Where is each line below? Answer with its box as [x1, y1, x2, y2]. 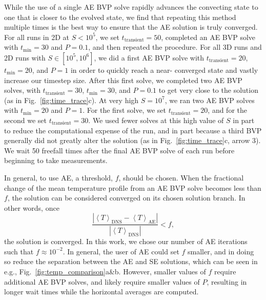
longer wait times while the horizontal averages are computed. [4, 286, 199, 297]
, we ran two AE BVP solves [165, 94, 255, 105]
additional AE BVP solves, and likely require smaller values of [4, 276, 200, 287]
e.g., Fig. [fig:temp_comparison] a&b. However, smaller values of [4, 266, 206, 276]
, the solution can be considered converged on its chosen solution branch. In [7, 192, 245, 203]
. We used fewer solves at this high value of [88, 114, 224, 125]
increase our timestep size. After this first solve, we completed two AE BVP [4, 74, 242, 85]
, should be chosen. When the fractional [118, 172, 244, 183]
